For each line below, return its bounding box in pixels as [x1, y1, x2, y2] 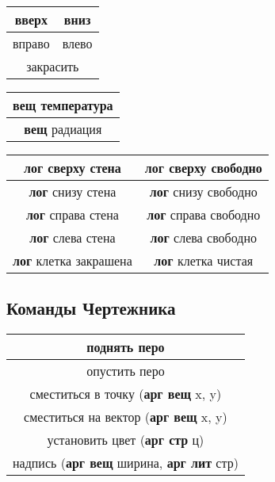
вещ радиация [24, 120, 102, 138]
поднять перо [86, 338, 165, 357]
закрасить [26, 57, 79, 75]
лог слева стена [29, 228, 116, 247]
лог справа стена [25, 205, 119, 224]
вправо [13, 34, 50, 52]
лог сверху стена [23, 159, 121, 177]
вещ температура [13, 96, 113, 114]
